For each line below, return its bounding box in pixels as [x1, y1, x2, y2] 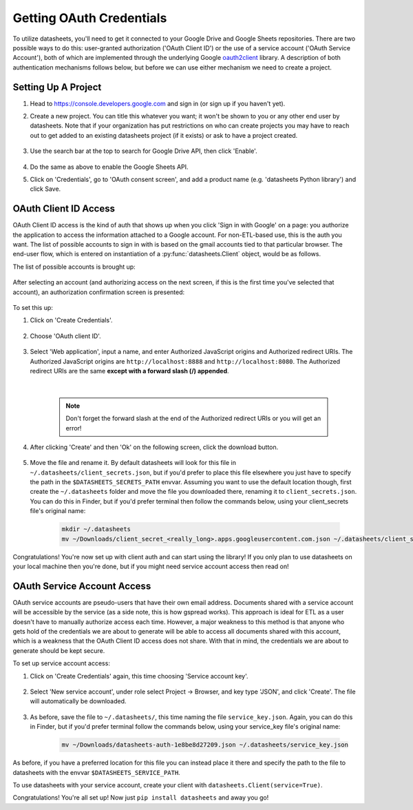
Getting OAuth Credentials [12, 10, 167, 25]
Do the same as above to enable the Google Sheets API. [30, 163, 189, 171]
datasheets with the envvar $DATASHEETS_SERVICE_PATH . [12, 768, 180, 776]
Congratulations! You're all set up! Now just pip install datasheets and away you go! [12, 793, 269, 802]
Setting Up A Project [12, 81, 102, 93]
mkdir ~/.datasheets [61, 526, 131, 533]
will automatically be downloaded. [30, 697, 127, 705]
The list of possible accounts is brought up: [12, 262, 136, 271]
